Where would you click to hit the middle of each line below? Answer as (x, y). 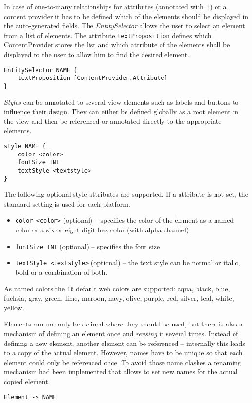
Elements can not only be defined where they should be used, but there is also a (124, 324)
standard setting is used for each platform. (67, 203)
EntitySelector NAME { (41, 70)
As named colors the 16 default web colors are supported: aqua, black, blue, (117, 288)
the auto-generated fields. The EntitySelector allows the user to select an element (125, 26)
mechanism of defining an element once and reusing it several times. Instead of (121, 333)
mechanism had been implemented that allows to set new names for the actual (121, 372)
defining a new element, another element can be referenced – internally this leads (125, 343)
